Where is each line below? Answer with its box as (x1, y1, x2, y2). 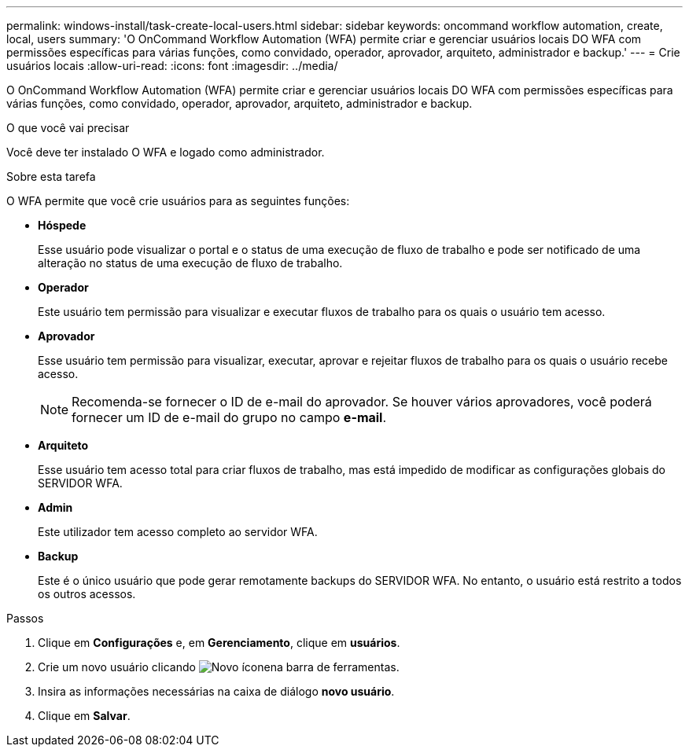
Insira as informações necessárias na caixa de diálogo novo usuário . (38, 685, 395, 698)
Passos (6, 612, 44, 625)
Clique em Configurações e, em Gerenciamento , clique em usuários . (38, 636, 400, 649)
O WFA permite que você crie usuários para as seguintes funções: (6, 194, 350, 208)
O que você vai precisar (6, 121, 130, 134)
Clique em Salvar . (38, 709, 131, 722)
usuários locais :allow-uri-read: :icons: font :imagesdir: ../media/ (6, 59, 338, 72)
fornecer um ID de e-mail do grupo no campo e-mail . (72, 410, 387, 425)
